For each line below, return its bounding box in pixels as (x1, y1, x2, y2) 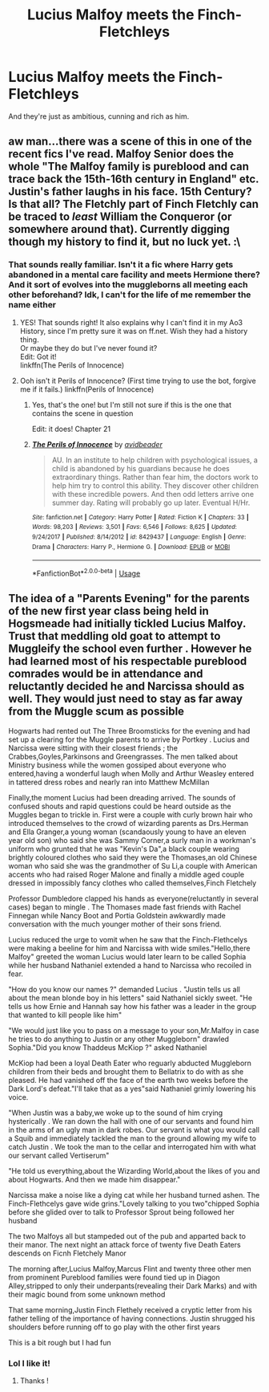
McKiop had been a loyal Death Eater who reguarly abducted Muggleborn (8, 1058, 252, 1068)
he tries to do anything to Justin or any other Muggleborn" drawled (8, 1034, 230, 1044)
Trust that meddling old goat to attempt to (8, 629, 221, 643)
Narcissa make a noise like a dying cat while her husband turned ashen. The (8, 1190, 260, 1199)
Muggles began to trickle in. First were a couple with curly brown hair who (8, 809, 254, 820)
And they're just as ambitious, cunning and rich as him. (8, 111, 190, 121)
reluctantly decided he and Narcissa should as (8, 680, 245, 694)
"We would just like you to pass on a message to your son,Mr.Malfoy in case (8, 1025, 259, 1035)
